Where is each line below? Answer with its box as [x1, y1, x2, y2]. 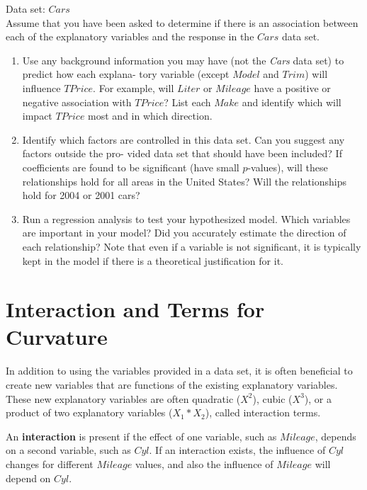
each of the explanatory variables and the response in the [6, 29, 254, 44]
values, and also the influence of [135, 456, 273, 471]
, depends [315, 428, 356, 443]
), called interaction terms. [205, 405, 321, 420]
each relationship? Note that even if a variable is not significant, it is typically [22, 239, 361, 253]
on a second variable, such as [6, 443, 131, 457]
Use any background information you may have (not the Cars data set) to [22, 52, 344, 67]
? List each [164, 94, 211, 109]
